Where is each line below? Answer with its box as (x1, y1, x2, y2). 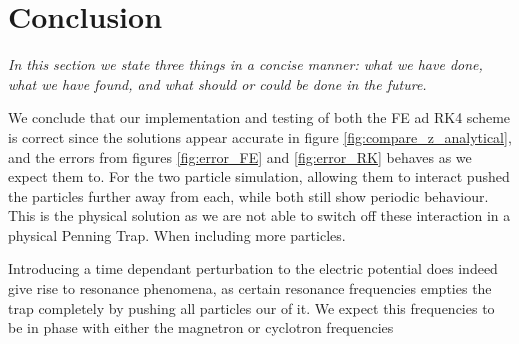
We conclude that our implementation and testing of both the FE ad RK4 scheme (8, 107, 511, 128)
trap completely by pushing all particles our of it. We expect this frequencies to (8, 297, 495, 318)
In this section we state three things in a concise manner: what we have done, (8, 54, 483, 75)
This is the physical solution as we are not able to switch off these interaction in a (8, 205, 511, 226)
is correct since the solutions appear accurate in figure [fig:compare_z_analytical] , (8, 126, 512, 147)
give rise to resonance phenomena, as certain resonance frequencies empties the (8, 278, 492, 299)
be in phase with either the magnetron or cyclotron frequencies (8, 317, 394, 338)
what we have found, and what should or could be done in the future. (8, 73, 427, 94)
